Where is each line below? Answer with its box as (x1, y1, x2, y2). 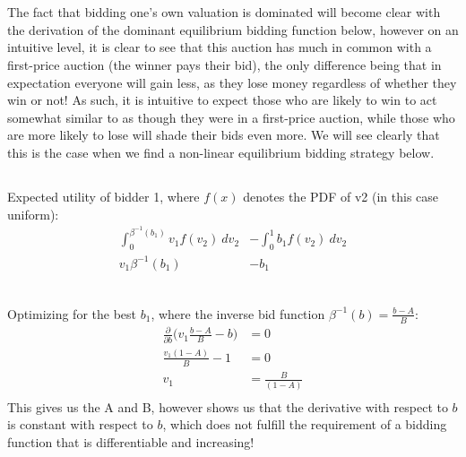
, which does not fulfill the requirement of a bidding (162, 415, 447, 434)
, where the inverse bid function (151, 304, 325, 323)
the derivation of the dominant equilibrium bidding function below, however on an (7, 20, 459, 39)
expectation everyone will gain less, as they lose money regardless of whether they (7, 73, 457, 91)
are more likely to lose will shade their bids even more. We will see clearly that (7, 125, 440, 144)
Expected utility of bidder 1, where (7, 186, 200, 205)
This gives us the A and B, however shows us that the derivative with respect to (7, 397, 448, 416)
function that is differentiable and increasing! (7, 432, 255, 451)
